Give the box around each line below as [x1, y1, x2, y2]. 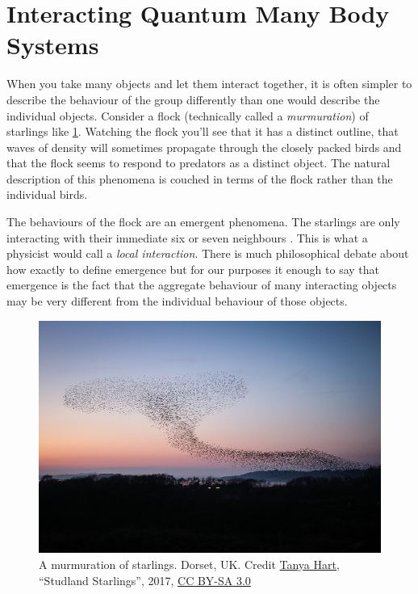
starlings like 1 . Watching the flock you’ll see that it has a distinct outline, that [6, 123, 399, 140]
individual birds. [6, 186, 88, 203]
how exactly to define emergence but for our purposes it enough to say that [6, 260, 379, 277]
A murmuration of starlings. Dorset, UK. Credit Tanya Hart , [39, 555, 340, 572]
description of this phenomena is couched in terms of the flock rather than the [6, 170, 393, 187]
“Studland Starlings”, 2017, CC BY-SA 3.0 [39, 571, 251, 588]
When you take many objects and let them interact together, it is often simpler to [6, 75, 412, 92]
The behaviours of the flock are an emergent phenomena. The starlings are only [6, 213, 400, 230]
